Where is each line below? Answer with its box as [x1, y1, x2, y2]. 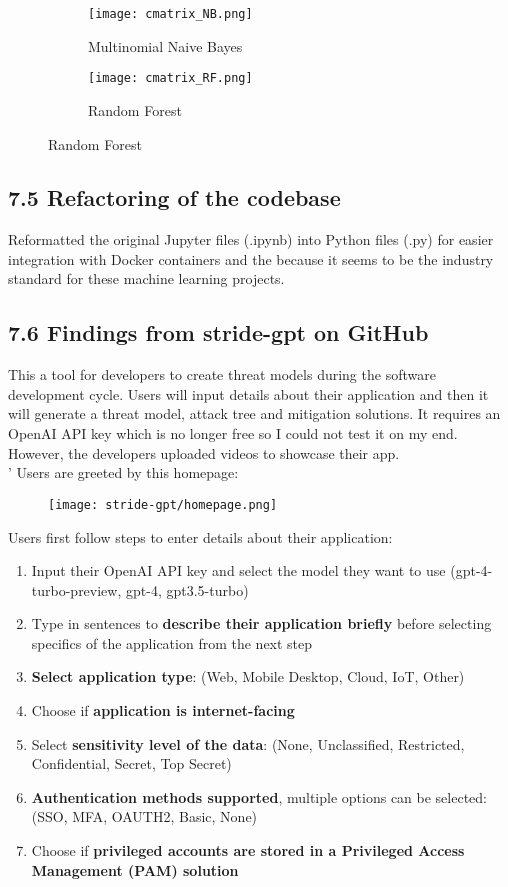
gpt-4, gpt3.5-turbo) [126, 579, 249, 600]
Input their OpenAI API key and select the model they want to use [31, 560, 446, 581]
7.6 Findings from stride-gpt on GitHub [8, 317, 429, 348]
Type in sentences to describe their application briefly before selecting [31, 613, 492, 634]
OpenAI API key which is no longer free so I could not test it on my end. [8, 423, 458, 444]
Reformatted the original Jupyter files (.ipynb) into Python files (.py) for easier [8, 229, 494, 250]
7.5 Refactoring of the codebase [8, 182, 341, 213]
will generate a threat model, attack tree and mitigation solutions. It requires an [8, 403, 501, 424]
